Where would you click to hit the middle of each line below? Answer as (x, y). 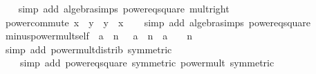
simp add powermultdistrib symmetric (89, 49)
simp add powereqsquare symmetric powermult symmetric (147, 63)
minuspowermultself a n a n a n (99, 36)
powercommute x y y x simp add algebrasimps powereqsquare (158, 22)
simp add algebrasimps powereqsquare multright (124, 8)
